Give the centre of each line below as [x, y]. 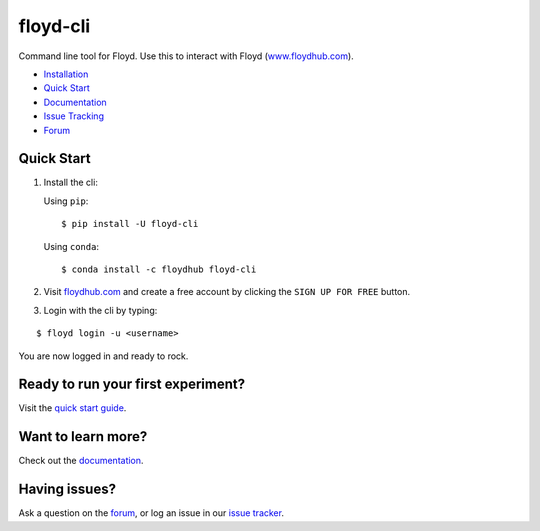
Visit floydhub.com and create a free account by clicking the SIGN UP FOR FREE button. [227, 292]
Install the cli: [71, 182]
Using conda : [71, 246]
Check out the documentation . [81, 461]
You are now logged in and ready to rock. [103, 356]
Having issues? [67, 489]
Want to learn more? [83, 436]
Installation [66, 74]
